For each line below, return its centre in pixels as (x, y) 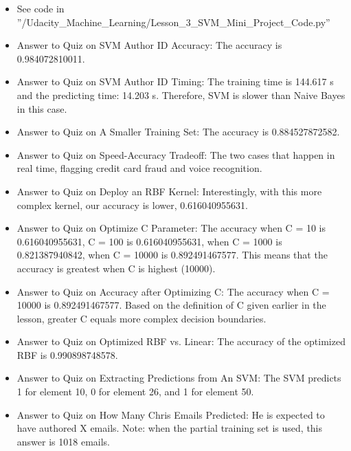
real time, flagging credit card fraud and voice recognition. (139, 168)
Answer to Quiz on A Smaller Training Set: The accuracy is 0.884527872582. (178, 132)
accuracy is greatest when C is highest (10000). (116, 268)
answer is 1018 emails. (63, 441)
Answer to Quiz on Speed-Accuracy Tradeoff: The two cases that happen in (176, 154)
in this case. (42, 108)
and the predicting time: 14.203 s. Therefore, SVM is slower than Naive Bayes (181, 95)
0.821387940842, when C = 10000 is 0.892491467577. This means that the (172, 255)
